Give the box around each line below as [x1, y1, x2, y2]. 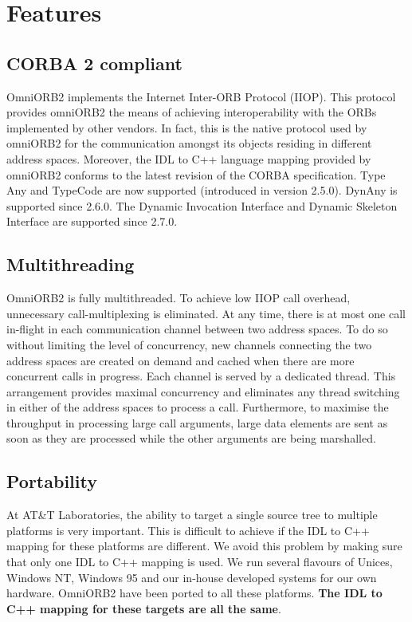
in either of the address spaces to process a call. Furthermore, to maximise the [6, 399, 389, 415]
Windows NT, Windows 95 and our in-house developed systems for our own [6, 569, 377, 585]
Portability [6, 469, 97, 494]
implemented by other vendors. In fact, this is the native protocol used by [6, 119, 367, 136]
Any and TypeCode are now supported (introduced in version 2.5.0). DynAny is [6, 182, 398, 199]
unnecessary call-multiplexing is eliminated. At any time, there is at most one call [6, 305, 406, 321]
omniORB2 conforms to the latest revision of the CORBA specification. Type [6, 166, 386, 183]
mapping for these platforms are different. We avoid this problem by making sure [6, 537, 402, 554]
